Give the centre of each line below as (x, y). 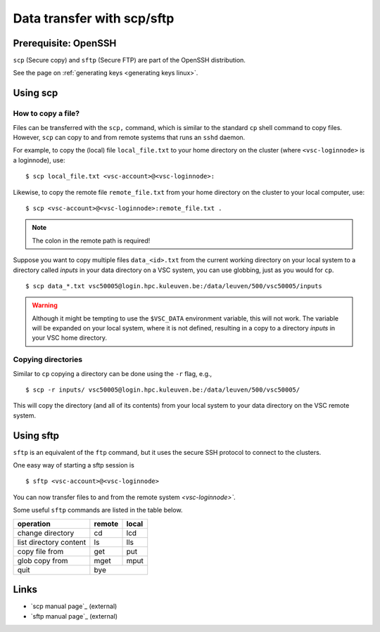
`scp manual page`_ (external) (74, 606)
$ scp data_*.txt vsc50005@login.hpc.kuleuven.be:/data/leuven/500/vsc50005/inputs (174, 286)
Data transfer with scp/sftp (94, 18)
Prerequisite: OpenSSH (65, 43)
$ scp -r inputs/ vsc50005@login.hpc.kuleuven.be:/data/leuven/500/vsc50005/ (163, 390)
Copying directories (48, 360)
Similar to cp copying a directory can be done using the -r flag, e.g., (113, 373)
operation (34, 524)
